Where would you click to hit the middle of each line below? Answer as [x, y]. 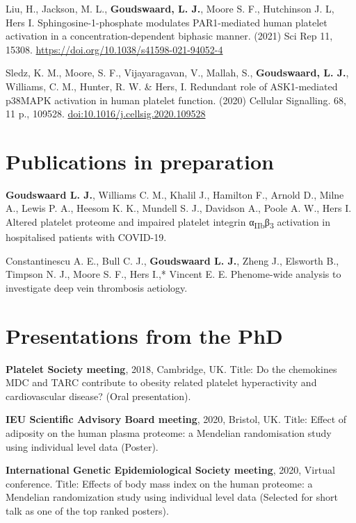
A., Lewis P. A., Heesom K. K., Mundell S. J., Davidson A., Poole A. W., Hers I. [179, 208]
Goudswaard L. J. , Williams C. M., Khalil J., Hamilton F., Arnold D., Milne [175, 194]
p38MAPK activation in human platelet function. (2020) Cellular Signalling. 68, [176, 100]
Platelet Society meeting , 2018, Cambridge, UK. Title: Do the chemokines [171, 368]
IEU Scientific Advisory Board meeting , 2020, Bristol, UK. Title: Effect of [176, 419]
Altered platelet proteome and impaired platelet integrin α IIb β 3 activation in [168, 223]
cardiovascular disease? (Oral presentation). [98, 396]
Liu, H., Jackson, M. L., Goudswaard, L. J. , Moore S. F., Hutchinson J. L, [170, 8]
